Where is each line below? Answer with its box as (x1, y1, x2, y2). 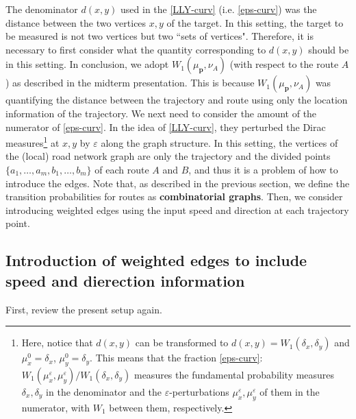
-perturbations (169, 384, 229, 398)
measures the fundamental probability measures (133, 367, 335, 381)
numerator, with (21, 400, 90, 414)
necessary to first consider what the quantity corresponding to (5, 42, 266, 56)
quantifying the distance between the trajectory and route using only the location (5, 93, 348, 107)
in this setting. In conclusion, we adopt (5, 57, 169, 71)
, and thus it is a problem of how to (188, 163, 338, 176)
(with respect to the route (229, 57, 339, 71)
